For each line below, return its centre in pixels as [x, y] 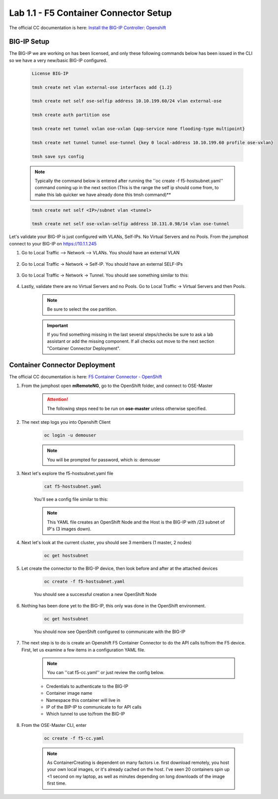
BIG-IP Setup [29, 42]
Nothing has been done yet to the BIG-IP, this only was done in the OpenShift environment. [114, 605]
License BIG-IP [50, 73]
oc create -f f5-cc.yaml [74, 738]
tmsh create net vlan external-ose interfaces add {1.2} [102, 87]
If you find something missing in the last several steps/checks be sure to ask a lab [130, 334]
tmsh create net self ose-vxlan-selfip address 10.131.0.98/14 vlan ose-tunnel [131, 224]
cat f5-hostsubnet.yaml [73, 486]
